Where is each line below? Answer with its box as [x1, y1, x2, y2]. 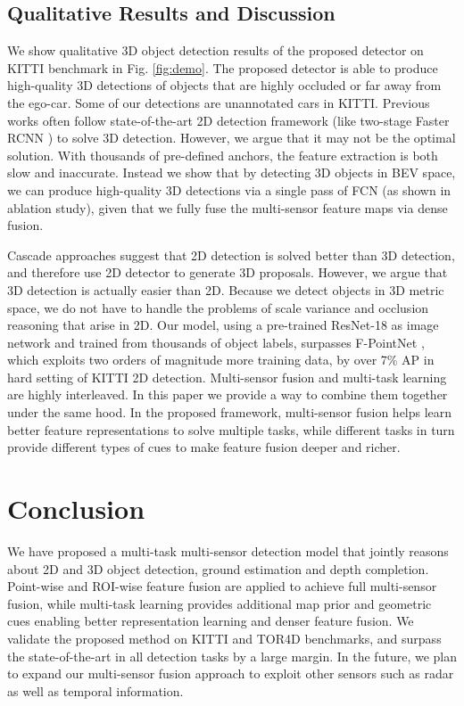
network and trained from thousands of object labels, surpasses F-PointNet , [7, 332, 425, 351]
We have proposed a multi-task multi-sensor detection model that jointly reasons [7, 541, 449, 560]
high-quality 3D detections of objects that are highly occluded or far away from [7, 76, 442, 94]
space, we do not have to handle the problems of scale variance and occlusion [7, 298, 429, 316]
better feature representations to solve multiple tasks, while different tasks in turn [7, 420, 455, 439]
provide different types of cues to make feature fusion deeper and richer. [7, 438, 401, 456]
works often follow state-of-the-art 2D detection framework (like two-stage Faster [7, 111, 450, 129]
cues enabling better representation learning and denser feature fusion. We [7, 612, 414, 630]
